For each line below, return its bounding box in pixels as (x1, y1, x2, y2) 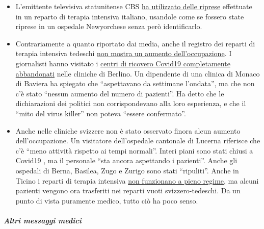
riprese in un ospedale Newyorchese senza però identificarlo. (15, 21, 202, 32)
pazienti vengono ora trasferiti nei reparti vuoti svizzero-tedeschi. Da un (15, 185, 241, 196)
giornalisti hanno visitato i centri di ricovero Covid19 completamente (15, 58, 230, 68)
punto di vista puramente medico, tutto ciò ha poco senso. (15, 195, 198, 206)
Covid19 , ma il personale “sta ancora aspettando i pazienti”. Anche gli (15, 155, 237, 166)
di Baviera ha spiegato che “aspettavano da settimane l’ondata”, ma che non (15, 78, 255, 89)
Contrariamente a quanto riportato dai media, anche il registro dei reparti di (15, 38, 255, 48)
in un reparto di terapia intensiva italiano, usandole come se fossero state (15, 11, 244, 21)
